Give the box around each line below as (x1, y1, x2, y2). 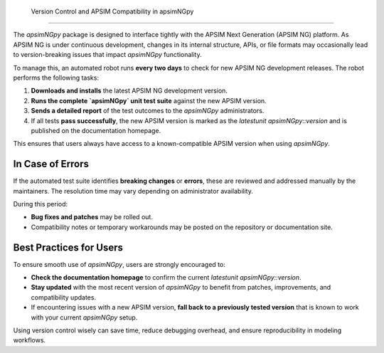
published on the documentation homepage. (31, 126, 161, 135)
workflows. (13, 336, 46, 344)
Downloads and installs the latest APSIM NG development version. (31, 86, 228, 95)
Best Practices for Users (13, 241, 124, 253)
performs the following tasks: (13, 73, 100, 82)
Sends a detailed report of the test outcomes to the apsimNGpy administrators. (31, 107, 265, 115)
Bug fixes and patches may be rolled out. (31, 213, 153, 221)
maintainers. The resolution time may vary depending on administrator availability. (13, 186, 254, 195)
